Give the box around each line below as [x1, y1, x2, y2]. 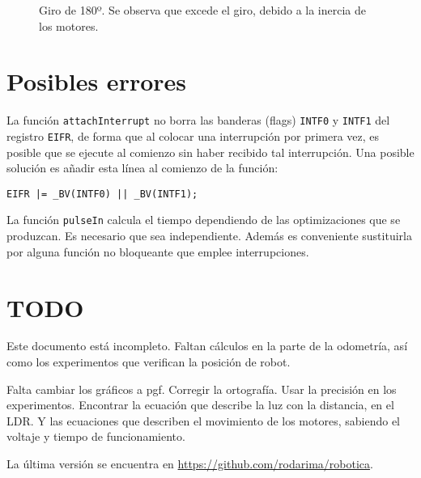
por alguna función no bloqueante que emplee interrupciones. [6, 243, 309, 260]
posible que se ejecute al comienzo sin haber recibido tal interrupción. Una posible [6, 143, 415, 160]
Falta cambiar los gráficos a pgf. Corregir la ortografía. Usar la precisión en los [6, 380, 397, 397]
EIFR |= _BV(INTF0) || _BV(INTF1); [6, 188, 198, 200]
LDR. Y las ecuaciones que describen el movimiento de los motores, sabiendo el [6, 412, 400, 429]
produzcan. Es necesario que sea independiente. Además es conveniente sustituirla [6, 227, 412, 244]
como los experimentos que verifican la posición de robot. [6, 353, 291, 370]
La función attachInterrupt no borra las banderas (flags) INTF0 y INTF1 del [6, 112, 390, 129]
